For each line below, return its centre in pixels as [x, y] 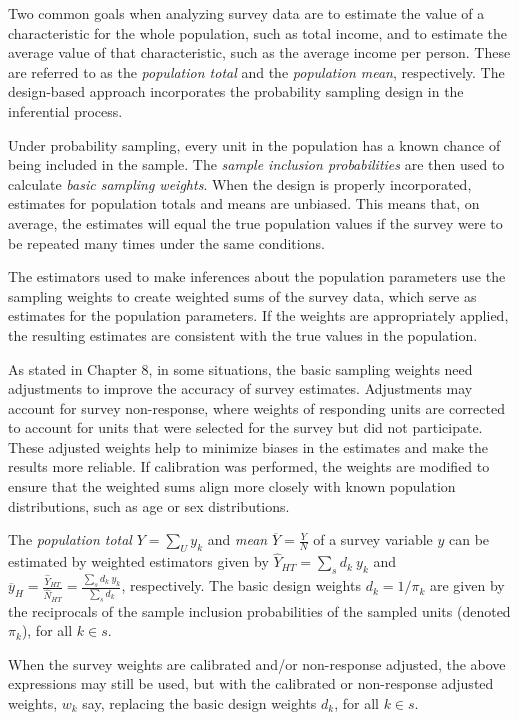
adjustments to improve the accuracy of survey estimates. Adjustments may [240, 388]
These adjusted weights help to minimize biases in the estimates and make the [248, 446]
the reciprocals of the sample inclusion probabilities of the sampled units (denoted [259, 610]
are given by [467, 585]
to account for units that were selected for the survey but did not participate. [245, 427]
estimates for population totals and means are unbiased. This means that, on [244, 203]
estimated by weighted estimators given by [138, 561]
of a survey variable [373, 539]
